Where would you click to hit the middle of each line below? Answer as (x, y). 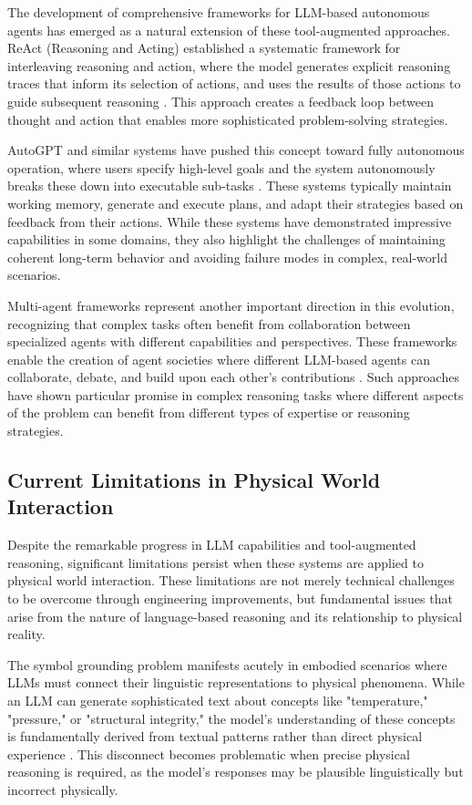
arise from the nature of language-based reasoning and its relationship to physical (235, 616)
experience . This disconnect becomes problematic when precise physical (209, 753)
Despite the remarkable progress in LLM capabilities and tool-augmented (212, 545)
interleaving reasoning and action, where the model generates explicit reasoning (229, 65)
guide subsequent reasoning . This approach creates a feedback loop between (221, 101)
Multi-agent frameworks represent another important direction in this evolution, (231, 305)
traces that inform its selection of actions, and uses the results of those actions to (234, 83)
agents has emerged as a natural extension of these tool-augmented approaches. (229, 30)
